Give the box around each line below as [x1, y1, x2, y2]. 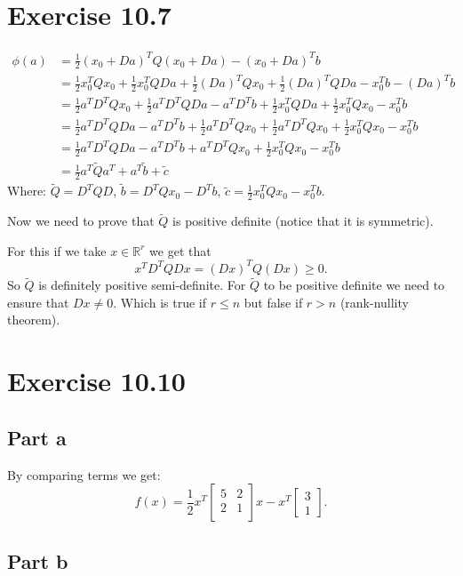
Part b [7, 547, 68, 574]
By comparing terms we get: [7, 465, 161, 484]
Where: [7, 181, 46, 200]
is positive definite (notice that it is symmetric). [172, 212, 434, 230]
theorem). [7, 310, 60, 329]
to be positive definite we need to [263, 276, 445, 294]
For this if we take [7, 241, 107, 260]
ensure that [7, 292, 69, 311]
